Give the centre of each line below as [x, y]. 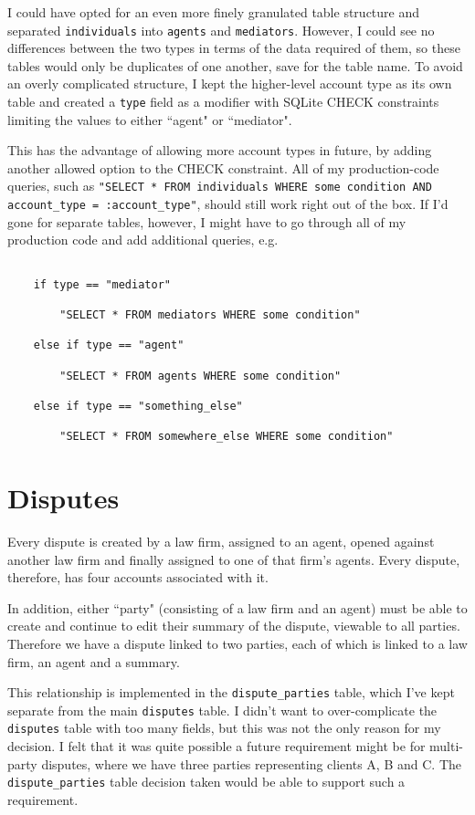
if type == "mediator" [102, 284]
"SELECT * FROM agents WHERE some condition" [201, 376]
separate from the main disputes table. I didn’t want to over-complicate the [222, 710]
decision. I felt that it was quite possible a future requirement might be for [216, 746]
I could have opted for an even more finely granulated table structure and [214, 12]
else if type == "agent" [109, 345]
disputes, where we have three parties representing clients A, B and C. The [251, 763]
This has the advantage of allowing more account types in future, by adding [220, 150]
